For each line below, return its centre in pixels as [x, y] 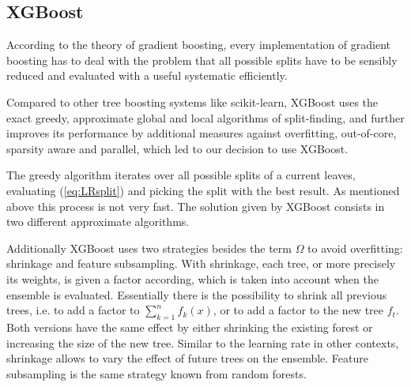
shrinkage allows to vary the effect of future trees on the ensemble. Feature [187, 358]
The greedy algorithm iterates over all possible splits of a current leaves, [181, 175]
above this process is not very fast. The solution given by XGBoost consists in [196, 206]
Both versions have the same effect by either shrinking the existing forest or [190, 327]
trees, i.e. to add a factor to [73, 310]
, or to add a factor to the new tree [298, 310]
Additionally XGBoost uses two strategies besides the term [149, 248]
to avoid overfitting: [355, 248]
